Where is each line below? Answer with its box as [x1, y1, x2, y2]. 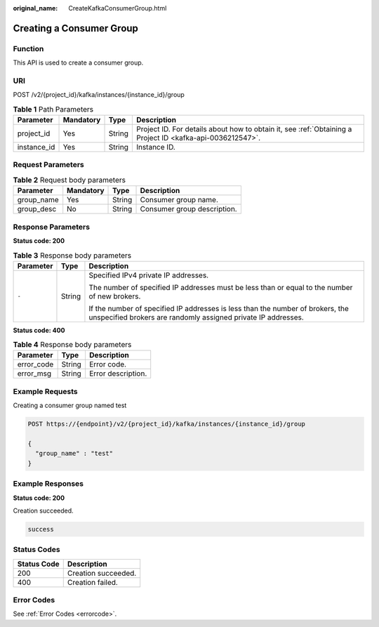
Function [13, 44, 44, 53]
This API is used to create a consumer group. [13, 58, 144, 67]
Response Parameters [13, 222, 91, 232]
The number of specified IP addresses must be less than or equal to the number [88, 282, 353, 292]
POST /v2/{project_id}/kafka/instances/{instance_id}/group [13, 91, 185, 99]
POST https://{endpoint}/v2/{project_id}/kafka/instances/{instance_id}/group [27, 420, 305, 428]
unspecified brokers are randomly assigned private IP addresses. [88, 312, 305, 322]
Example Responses [13, 479, 84, 489]
